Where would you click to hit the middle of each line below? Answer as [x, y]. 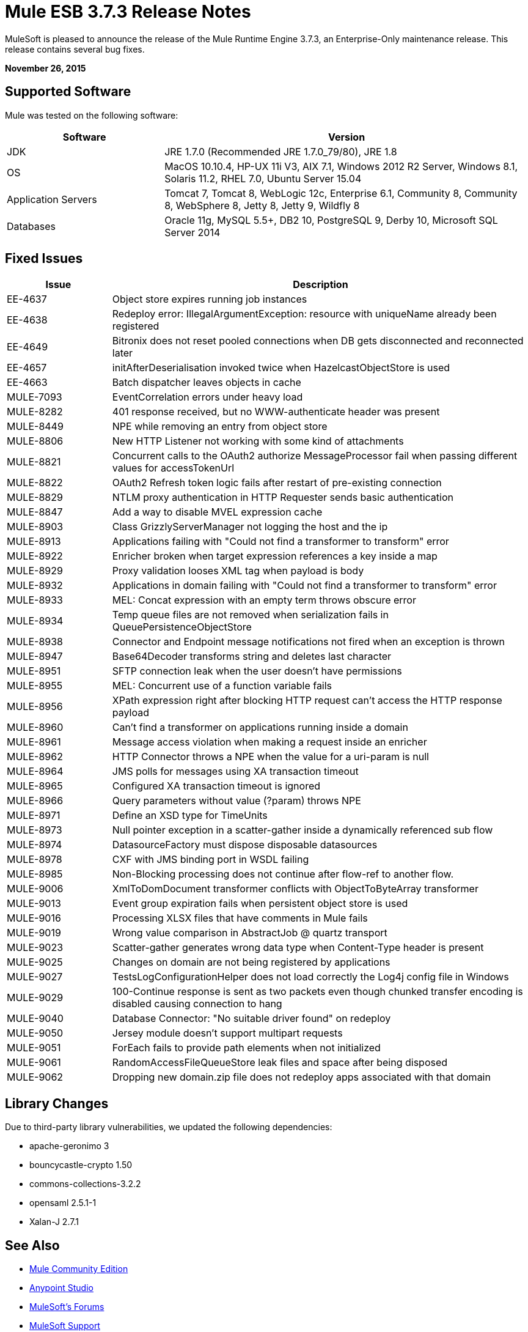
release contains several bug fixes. [75, 49]
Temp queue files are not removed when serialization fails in [250, 615]
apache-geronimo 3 [69, 1146]
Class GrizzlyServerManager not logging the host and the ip [250, 527]
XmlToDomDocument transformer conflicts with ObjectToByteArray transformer [295, 889]
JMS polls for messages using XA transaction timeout [235, 771]
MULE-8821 [34, 462]
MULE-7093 [35, 397]
